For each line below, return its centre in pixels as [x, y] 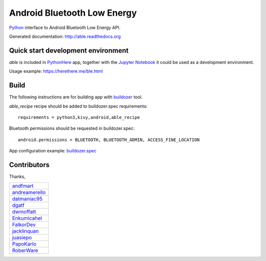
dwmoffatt [24, 212]
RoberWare [25, 251]
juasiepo [22, 237]
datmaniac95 [27, 199]
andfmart [23, 186]
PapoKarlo [24, 244]
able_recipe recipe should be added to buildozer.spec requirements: [78, 106]
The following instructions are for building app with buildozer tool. [76, 97]
